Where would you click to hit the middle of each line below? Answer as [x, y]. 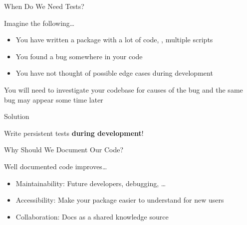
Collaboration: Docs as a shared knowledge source [92, 216]
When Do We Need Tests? [44, 6]
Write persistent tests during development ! [74, 133]
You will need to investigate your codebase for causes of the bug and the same [123, 89]
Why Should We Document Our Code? [64, 150]
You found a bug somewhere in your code [79, 56]
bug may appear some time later [54, 99]
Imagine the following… [39, 23]
